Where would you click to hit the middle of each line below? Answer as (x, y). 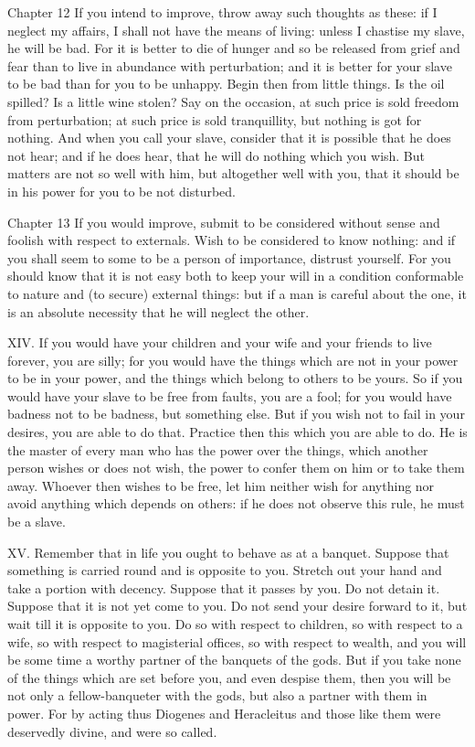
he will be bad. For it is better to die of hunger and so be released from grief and (234, 48)
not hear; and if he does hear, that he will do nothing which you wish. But (216, 155)
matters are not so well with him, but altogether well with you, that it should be (233, 173)
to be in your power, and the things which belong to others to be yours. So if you (235, 378)
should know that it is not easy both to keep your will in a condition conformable (236, 276)
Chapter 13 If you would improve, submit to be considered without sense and (224, 222)
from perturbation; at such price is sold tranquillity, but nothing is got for (215, 119)
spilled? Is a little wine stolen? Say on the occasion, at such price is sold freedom (233, 101)
